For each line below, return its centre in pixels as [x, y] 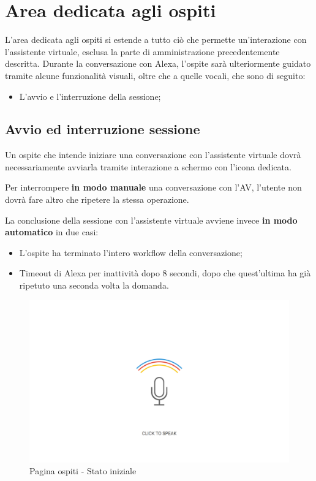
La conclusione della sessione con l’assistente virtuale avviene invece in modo [151, 220]
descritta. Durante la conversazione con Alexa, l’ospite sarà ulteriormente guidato [158, 63]
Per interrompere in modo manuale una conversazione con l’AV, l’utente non [153, 187]
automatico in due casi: [52, 232]
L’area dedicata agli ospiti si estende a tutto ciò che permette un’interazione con [156, 40]
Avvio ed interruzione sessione [103, 129]
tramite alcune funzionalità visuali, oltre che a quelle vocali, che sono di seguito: [155, 75]
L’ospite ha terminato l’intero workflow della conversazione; [131, 252]
